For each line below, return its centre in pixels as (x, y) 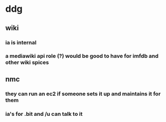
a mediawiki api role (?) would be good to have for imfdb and (82, 56)
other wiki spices (27, 63)
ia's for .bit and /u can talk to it (44, 114)
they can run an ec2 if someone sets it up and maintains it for (83, 94)
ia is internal (21, 43)
